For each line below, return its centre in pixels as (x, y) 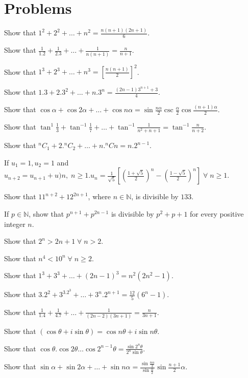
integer (15, 224)
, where (99, 196)
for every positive (217, 213)
